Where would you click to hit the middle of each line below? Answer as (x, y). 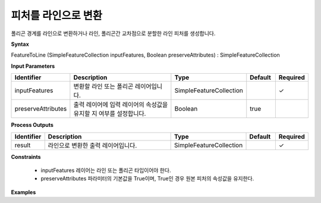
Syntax (20, 44)
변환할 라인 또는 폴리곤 (103, 86)
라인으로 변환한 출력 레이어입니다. (92, 145)
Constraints (26, 157)
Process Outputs (32, 125)
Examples (23, 192)
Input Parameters (33, 66)
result (23, 145)
